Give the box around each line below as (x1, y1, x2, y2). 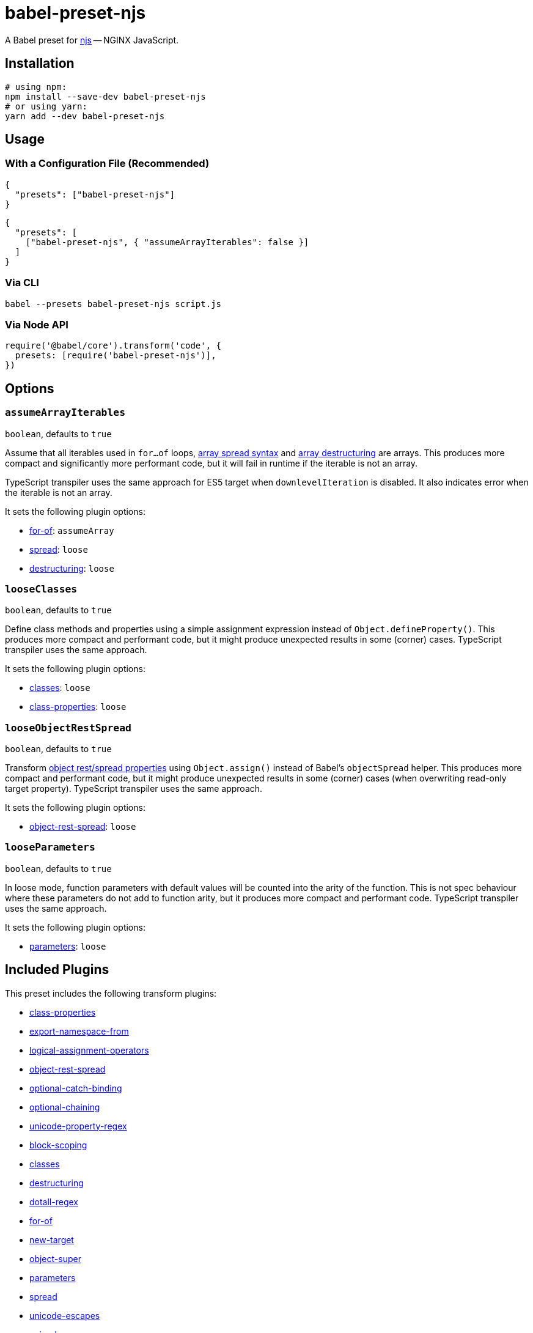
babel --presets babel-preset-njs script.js (5, 298, 222, 309)
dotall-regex (29, 1196, 78, 1207)
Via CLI (5, 276, 39, 289)
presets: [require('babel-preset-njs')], (15, 350, 216, 361)
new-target (29, 1234, 74, 1245)
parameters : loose (29, 940, 106, 951)
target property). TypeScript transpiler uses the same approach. (5, 783, 263, 794)
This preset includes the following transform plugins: (5, 988, 217, 999)
